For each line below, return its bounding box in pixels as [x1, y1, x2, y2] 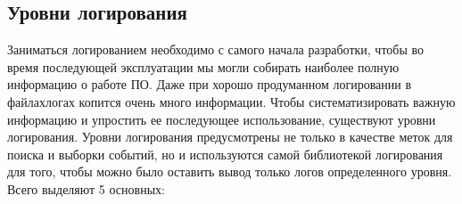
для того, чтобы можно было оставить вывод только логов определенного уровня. [7, 162, 452, 181]
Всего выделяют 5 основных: [7, 179, 165, 198]
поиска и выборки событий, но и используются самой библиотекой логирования [7, 144, 443, 163]
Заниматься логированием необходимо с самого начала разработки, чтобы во [7, 40, 425, 59]
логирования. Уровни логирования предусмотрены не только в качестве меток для [7, 127, 453, 146]
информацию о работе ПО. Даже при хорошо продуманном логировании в [7, 75, 412, 94]
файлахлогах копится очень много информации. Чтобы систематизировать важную [7, 92, 456, 110]
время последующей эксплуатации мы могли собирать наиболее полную [7, 57, 400, 76]
